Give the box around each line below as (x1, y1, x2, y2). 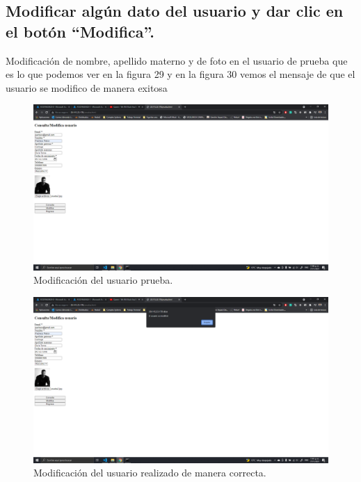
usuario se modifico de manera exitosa (6, 80, 168, 95)
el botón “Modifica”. (6, 20, 154, 42)
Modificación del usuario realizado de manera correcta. (33, 465, 266, 480)
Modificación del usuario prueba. (33, 273, 173, 287)
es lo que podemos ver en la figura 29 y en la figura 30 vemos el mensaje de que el (6, 67, 355, 81)
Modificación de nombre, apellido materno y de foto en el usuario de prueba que (6, 53, 348, 67)
